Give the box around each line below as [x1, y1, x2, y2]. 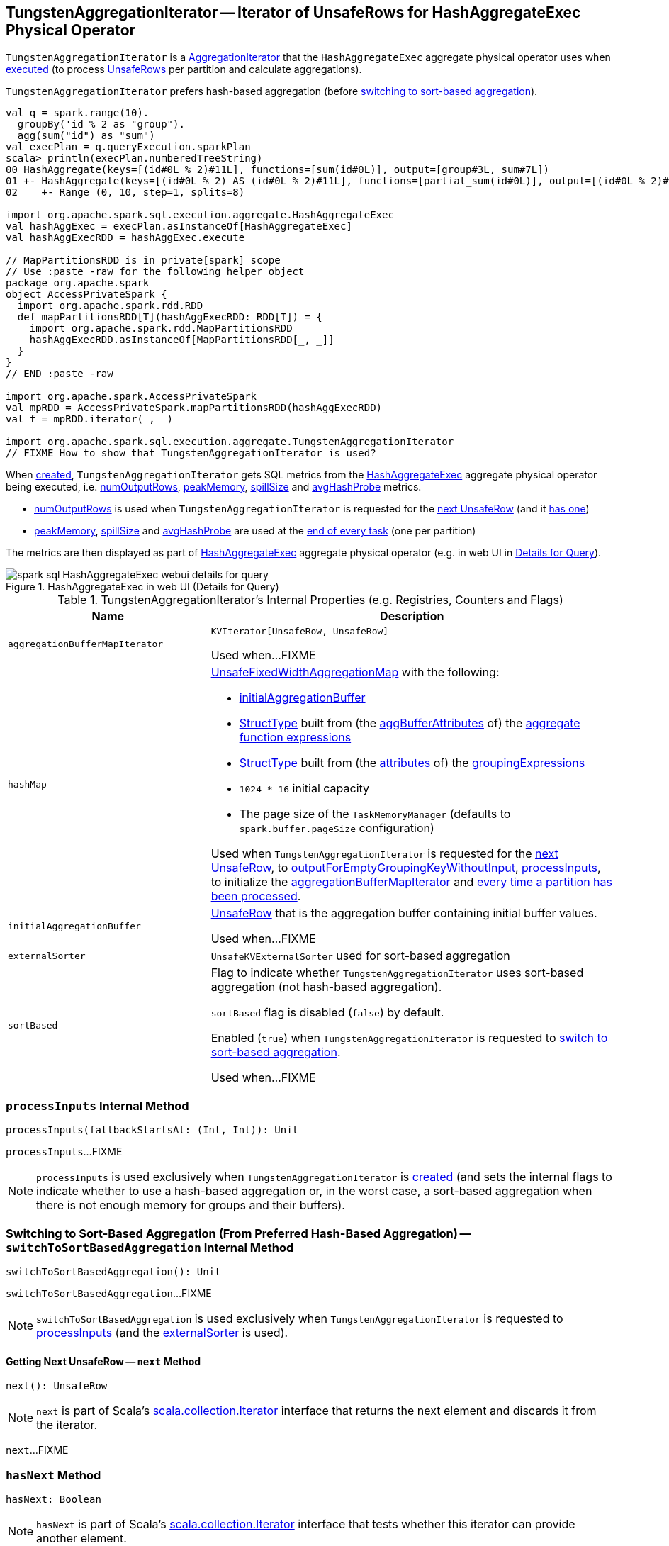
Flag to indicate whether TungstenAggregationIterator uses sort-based [210, 965, 584, 980]
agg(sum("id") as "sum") [17, 130, 155, 142]
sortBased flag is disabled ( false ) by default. [210, 1005, 444, 1020]
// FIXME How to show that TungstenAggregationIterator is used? [6, 447, 376, 459]
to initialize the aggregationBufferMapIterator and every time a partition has [210, 875, 612, 890]
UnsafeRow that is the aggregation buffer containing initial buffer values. [210, 906, 597, 921]
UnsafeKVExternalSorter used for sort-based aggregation [210, 948, 510, 963]
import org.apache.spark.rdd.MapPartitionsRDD [29, 323, 293, 335]
